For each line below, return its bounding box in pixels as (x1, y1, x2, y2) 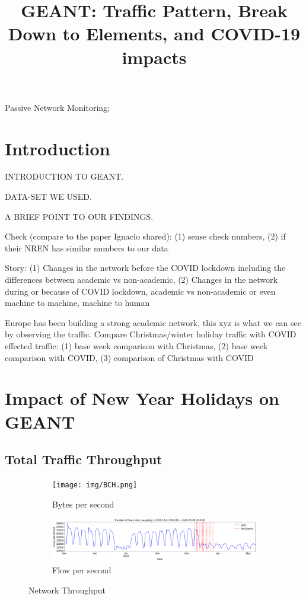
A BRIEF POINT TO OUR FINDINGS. (5, 210, 154, 222)
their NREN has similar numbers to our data (5, 241, 168, 254)
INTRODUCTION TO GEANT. (5, 170, 124, 183)
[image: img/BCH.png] (52, 480, 138, 489)
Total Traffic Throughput (5, 450, 162, 468)
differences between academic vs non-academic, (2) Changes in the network (5, 273, 278, 286)
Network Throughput (28, 583, 106, 596)
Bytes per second (52, 497, 114, 510)
